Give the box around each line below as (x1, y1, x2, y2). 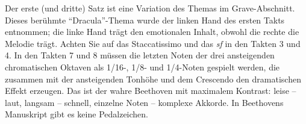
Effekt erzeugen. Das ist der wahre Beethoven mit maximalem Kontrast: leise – (5, 84, 296, 97)
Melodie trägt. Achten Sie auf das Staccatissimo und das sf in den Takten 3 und (5, 37, 301, 49)
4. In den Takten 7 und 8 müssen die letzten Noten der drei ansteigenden (5, 49, 275, 61)
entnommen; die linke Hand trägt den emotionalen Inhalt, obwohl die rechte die (5, 25, 299, 38)
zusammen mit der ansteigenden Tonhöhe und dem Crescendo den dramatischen (5, 72, 301, 85)
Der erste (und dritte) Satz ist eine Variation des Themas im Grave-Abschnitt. (5, 2, 295, 14)
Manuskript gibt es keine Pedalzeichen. (5, 108, 148, 120)
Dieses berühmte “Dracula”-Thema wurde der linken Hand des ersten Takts (5, 13, 285, 26)
